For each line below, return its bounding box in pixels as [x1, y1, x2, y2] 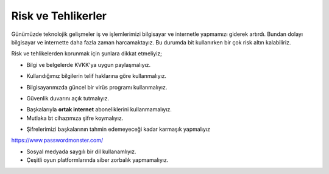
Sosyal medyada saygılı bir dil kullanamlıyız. [26, 148, 136, 155]
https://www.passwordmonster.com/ [11, 137, 104, 144]
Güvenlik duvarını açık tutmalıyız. [26, 94, 110, 102]
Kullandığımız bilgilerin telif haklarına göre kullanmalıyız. [26, 72, 167, 80]
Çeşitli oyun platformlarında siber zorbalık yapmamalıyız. [26, 156, 169, 164]
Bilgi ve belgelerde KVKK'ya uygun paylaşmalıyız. [26, 61, 151, 68]
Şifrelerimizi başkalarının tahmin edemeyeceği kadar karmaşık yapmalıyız [26, 125, 210, 133]
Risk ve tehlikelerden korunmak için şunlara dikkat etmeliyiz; [11, 50, 163, 57]
